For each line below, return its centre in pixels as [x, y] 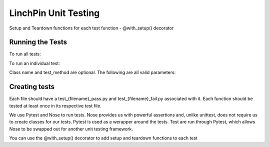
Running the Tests [38, 42]
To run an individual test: [34, 63]
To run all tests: [25, 54]
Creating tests [32, 87]
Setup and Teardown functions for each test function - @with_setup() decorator [91, 28]
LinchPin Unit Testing [54, 13]
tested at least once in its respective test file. [55, 105]
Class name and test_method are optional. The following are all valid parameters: [92, 72]
